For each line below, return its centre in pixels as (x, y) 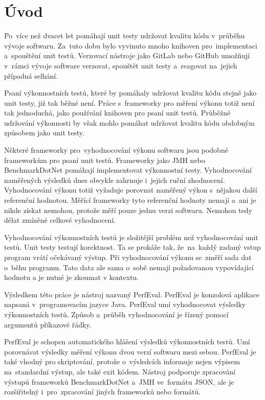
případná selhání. (31, 75)
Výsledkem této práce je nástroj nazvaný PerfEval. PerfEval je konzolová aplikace (132, 294)
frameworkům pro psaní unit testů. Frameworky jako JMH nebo (105, 160)
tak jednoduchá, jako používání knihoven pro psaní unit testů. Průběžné (117, 113)
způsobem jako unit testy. (44, 133)
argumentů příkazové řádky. (48, 324)
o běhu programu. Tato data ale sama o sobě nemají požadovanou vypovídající (129, 267)
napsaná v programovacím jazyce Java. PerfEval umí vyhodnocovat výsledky (125, 304)
